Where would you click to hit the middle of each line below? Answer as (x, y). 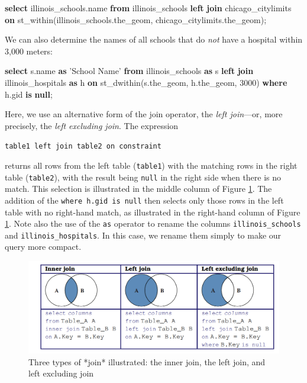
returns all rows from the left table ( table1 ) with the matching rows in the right (151, 165)
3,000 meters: (29, 51)
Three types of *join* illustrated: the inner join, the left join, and (147, 361)
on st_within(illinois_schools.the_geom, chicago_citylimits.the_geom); (136, 19)
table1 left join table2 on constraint (83, 147)
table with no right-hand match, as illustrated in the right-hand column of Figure (153, 212)
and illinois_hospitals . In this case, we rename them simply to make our (143, 235)
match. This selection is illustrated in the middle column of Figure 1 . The (138, 189)
